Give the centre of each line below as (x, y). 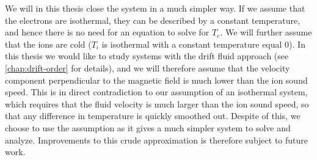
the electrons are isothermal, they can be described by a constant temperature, (153, 20)
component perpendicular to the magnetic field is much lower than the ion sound (156, 80)
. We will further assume (266, 32)
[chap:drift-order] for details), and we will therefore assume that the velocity (148, 67)
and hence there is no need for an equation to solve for (107, 32)
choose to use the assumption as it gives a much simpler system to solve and (148, 127)
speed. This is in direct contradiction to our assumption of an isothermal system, (156, 92)
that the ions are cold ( (48, 44)
